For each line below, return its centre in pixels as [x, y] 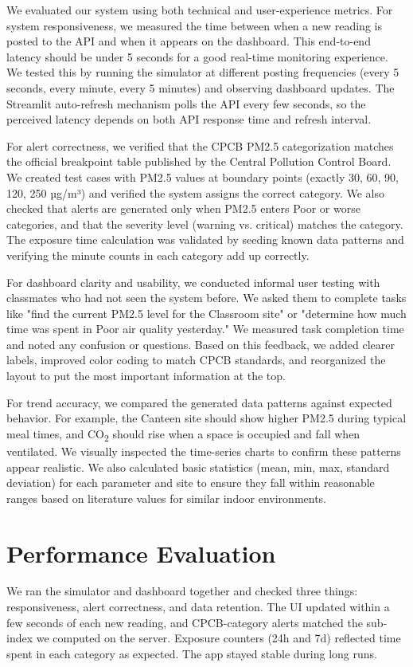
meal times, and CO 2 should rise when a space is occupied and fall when [183, 434]
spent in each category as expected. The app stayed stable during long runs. [192, 653]
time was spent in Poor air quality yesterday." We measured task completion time [205, 329]
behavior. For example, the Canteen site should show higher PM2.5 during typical [206, 418]
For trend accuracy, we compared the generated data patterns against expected [199, 402]
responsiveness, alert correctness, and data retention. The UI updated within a [198, 607]
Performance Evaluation [141, 553]
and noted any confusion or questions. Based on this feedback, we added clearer [201, 344]
